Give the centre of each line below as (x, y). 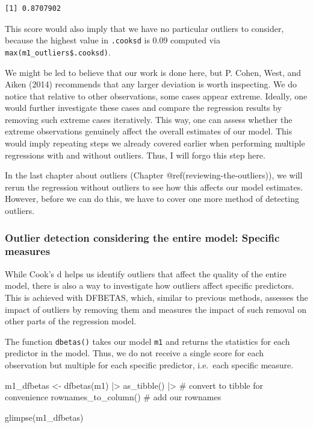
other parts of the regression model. (71, 321)
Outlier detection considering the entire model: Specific (142, 237)
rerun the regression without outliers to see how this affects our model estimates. (154, 187)
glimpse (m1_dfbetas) (44, 417)
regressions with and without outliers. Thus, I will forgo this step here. (135, 155)
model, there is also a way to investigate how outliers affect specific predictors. (150, 285)
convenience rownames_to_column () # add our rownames (113, 397)
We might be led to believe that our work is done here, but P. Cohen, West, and (153, 72)
